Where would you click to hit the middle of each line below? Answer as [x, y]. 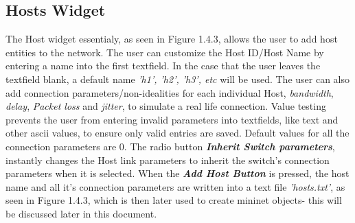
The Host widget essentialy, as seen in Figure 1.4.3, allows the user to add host [172, 39]
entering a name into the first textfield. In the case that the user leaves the [163, 66]
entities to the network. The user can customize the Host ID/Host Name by [165, 52]
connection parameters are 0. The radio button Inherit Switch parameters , [170, 146]
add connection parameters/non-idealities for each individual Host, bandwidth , [170, 92]
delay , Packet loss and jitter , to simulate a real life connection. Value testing [166, 106]
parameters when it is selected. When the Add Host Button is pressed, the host [177, 173]
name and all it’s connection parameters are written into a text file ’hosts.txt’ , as [175, 186]
